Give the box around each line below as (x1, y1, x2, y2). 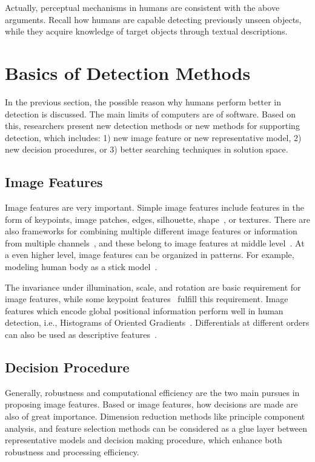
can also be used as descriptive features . (5, 328, 157, 341)
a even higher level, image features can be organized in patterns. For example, (5, 248, 294, 261)
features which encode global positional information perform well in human (5, 304, 283, 317)
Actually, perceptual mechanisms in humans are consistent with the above (5, 1, 280, 13)
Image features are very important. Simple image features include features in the (5, 201, 304, 214)
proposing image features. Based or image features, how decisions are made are (5, 398, 298, 411)
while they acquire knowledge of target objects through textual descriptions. (5, 25, 288, 38)
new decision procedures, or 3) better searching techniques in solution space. (5, 143, 288, 156)
